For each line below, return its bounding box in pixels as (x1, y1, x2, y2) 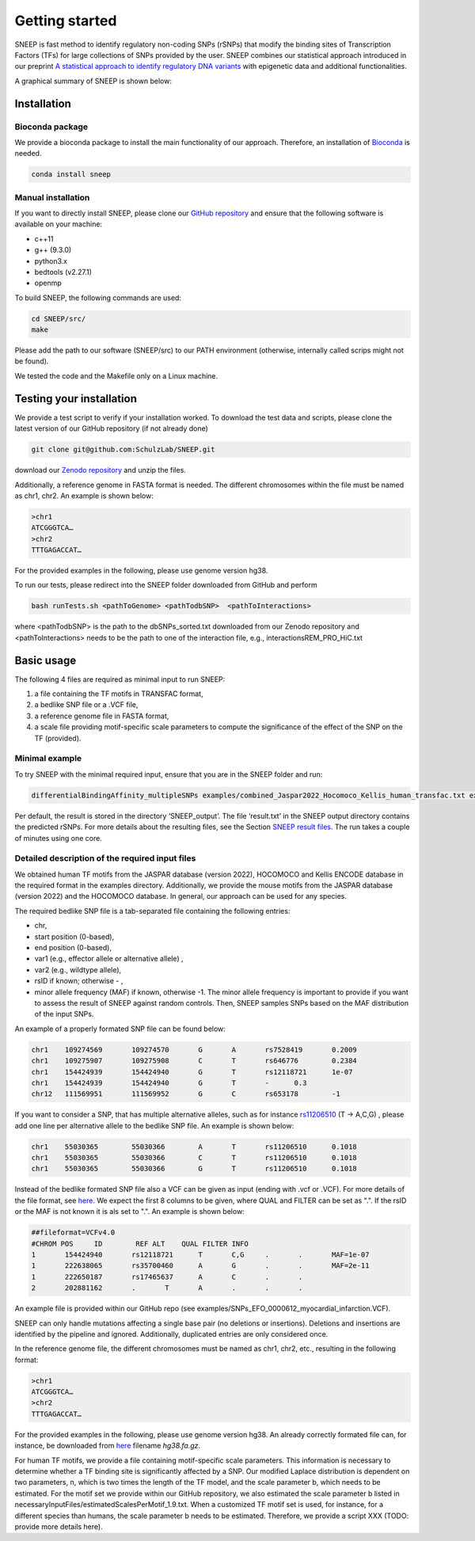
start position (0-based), (34, 931, 115, 942)
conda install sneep (31, 170, 111, 179)
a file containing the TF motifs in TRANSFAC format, (34, 689, 203, 698)
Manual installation (14, 192, 90, 203)
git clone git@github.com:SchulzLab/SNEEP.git (31, 445, 215, 455)
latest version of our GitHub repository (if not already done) (14, 424, 209, 433)
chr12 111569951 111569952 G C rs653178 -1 (31, 1090, 340, 1098)
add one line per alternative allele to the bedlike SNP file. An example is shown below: (14, 1121, 294, 1130)
